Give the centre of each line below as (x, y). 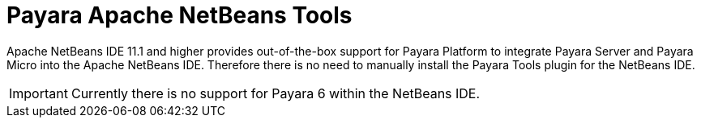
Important (38, 93)
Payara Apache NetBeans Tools (180, 15)
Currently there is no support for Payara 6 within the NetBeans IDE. (276, 93)
